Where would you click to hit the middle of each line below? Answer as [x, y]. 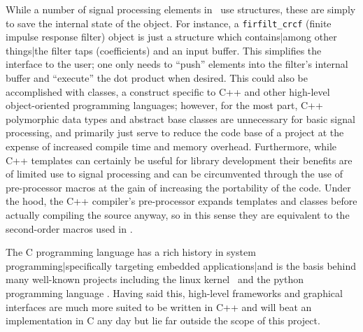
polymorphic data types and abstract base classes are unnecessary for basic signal [180, 118]
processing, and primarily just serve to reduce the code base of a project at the [175, 132]
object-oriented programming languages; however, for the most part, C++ [164, 105]
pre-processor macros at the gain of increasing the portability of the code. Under [178, 187]
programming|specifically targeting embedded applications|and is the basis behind [181, 265]
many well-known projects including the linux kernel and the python [155, 279]
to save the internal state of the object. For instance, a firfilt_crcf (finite [169, 23]
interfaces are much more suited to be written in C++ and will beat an [159, 306]
